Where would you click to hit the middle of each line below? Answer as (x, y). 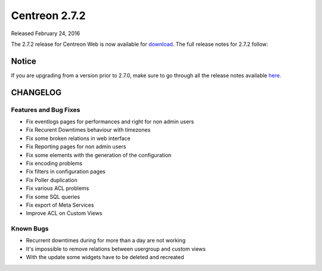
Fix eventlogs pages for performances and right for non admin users (110, 122)
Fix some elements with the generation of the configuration (99, 155)
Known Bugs (30, 229)
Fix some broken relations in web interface (78, 138)
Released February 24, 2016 (46, 33)
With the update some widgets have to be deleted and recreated (105, 257)
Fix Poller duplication (52, 180)
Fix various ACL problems (58, 188)
